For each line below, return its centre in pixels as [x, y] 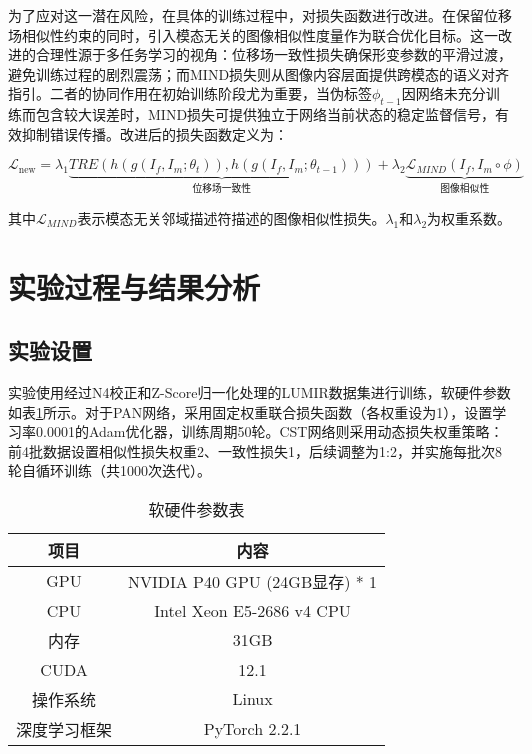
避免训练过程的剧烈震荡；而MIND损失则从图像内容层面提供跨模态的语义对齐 [259, 73]
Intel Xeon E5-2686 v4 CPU [252, 610]
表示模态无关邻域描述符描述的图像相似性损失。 [231, 217]
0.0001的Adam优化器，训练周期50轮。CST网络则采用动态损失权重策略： [269, 431]
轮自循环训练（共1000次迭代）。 [109, 470]
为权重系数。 [469, 217]
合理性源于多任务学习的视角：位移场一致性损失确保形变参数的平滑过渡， [273, 54]
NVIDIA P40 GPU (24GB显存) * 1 [253, 581]
